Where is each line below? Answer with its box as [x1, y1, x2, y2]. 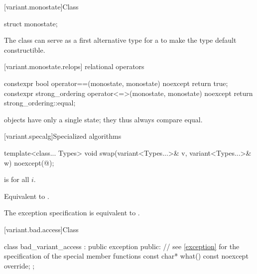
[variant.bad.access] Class [4, 224, 79, 234]
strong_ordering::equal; [4, 97, 76, 108]
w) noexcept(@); [4, 157, 54, 168]
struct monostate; [4, 18, 58, 28]
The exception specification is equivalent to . [4, 207, 140, 218]
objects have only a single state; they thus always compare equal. [4, 114, 203, 124]
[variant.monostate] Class [4, 1, 79, 11]
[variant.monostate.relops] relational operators [4, 61, 144, 72]
